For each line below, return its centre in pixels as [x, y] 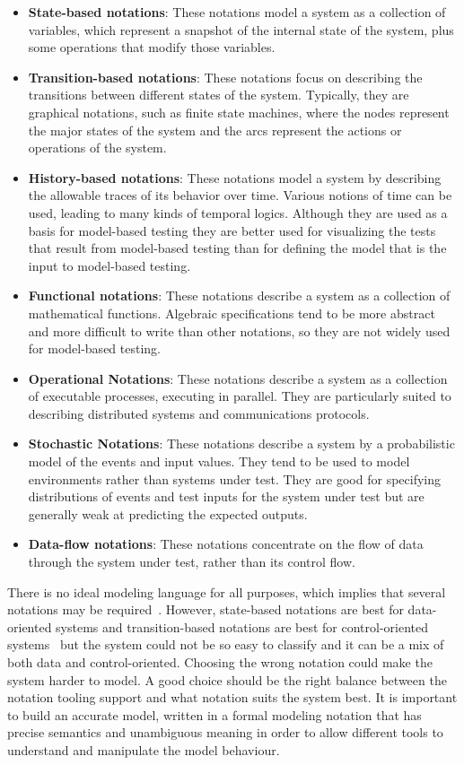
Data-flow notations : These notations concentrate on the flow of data [226, 544]
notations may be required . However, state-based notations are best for [206, 609]
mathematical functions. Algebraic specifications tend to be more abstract [232, 313]
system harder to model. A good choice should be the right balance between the [227, 679]
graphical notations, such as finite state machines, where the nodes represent [239, 112]
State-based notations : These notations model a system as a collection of [237, 12]
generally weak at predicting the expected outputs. [168, 513]
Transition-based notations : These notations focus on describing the [225, 77]
